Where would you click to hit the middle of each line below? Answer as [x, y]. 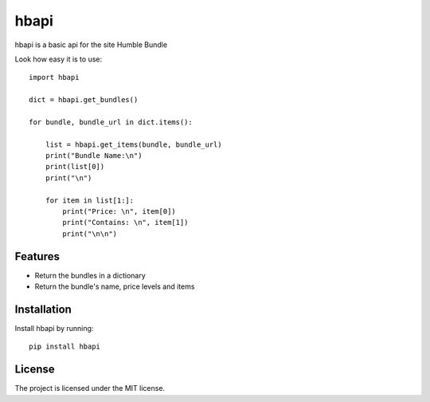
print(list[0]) [75, 167]
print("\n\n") [90, 234]
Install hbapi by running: [54, 328]
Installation [43, 309]
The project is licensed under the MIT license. [90, 388]
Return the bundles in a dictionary [90, 275]
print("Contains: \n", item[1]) [125, 223]
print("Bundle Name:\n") [94, 156]
